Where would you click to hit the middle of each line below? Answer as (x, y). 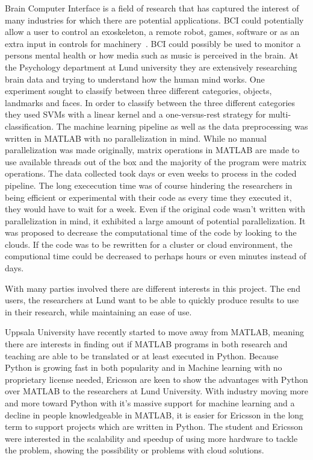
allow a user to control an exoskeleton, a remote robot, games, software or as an (152, 32)
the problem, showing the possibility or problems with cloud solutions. (135, 450)
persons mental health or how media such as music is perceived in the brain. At (152, 55)
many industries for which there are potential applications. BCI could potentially (154, 20)
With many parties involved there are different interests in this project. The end (153, 288)
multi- (280, 114)
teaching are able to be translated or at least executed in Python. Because (142, 355)
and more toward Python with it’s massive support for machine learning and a (150, 403)
